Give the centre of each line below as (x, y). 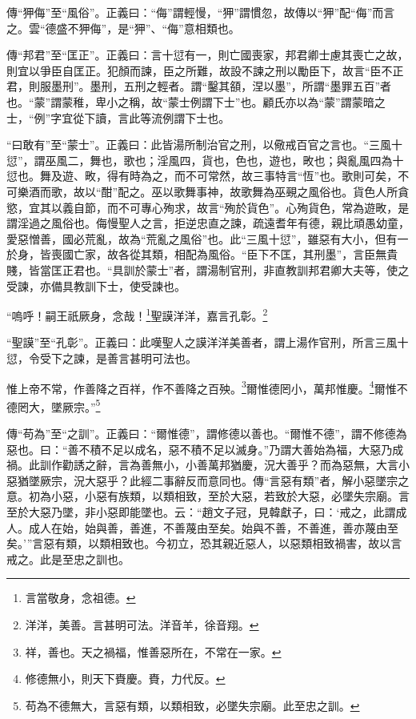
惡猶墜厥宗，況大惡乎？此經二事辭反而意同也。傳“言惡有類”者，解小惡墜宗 (202, 480)
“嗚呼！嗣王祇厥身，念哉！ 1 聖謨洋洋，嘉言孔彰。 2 (137, 314)
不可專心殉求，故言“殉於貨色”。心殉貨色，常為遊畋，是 (264, 207)
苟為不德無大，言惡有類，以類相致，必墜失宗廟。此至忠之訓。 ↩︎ (192, 705)
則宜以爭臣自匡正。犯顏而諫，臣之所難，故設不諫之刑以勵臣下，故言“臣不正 (205, 70)
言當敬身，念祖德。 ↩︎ (80, 598)
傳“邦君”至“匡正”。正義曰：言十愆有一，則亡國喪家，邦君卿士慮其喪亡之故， (208, 55)
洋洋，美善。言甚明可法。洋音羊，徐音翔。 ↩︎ (142, 624)
